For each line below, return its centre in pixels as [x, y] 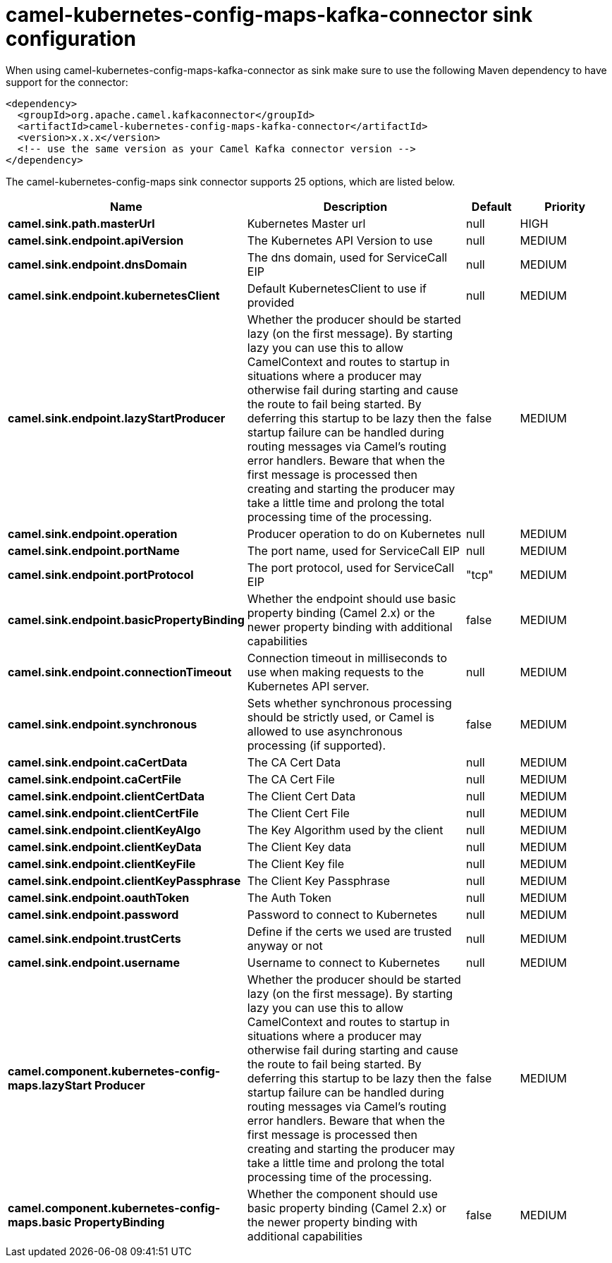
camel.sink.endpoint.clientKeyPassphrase [124, 880]
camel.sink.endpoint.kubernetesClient [114, 295]
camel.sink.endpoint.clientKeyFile [102, 864]
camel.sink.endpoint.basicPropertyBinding [126, 620]
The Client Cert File [298, 813]
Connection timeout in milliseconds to [347, 658]
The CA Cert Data [294, 762]
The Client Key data [299, 847]
